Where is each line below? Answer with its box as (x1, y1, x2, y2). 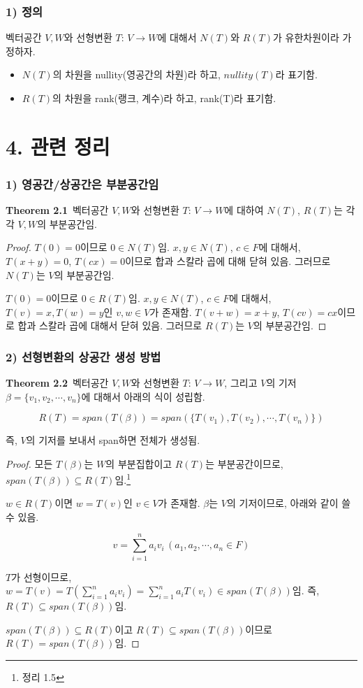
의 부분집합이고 (105, 456, 172, 471)
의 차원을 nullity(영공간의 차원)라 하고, (52, 67, 221, 82)
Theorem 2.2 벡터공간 (6, 375, 109, 390)
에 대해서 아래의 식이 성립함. (81, 389, 205, 403)
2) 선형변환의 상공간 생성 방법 (6, 347, 161, 365)
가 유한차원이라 (273, 30, 339, 45)
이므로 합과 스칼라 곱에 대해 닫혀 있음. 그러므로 (125, 253, 331, 268)
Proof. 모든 (6, 456, 53, 471)
